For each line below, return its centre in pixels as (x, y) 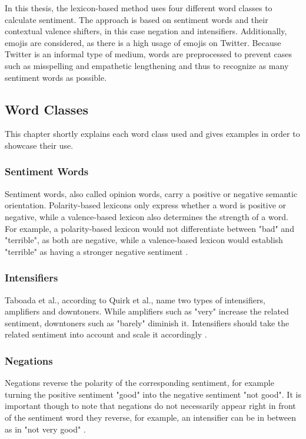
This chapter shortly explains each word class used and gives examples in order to (152, 134)
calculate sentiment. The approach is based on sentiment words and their (137, 19)
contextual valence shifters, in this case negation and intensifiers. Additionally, (146, 31)
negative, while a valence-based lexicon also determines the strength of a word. (147, 216)
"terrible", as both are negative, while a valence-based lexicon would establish (144, 240)
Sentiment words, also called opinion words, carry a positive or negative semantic (151, 193)
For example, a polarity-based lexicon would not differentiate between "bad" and (149, 228)
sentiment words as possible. (56, 77)
